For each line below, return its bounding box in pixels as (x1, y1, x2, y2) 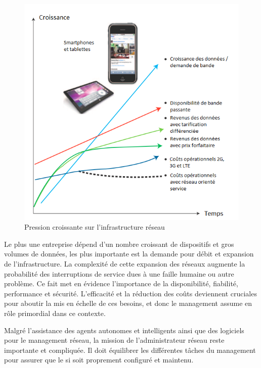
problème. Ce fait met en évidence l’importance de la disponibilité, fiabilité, (4, 278, 238, 289)
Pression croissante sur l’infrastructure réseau (24, 222, 165, 232)
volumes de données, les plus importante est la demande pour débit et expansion (4, 248, 254, 259)
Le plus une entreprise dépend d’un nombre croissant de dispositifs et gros (4, 238, 234, 249)
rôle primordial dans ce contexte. (4, 307, 106, 318)
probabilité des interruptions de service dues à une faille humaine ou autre (4, 268, 234, 279)
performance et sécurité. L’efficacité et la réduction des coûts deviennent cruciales (4, 288, 257, 298)
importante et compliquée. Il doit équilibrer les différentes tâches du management (4, 344, 256, 355)
